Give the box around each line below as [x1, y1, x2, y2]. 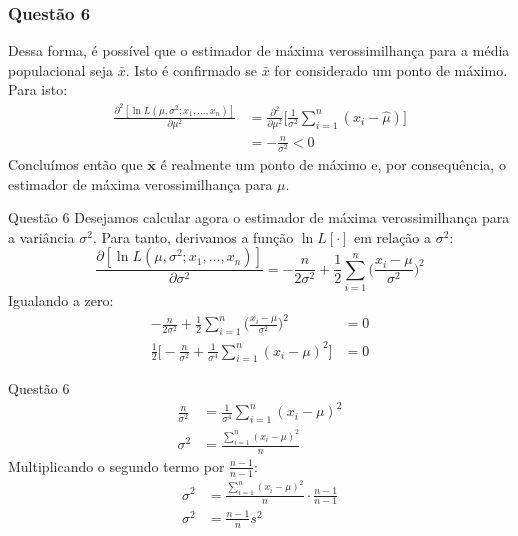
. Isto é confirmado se [125, 59, 258, 80]
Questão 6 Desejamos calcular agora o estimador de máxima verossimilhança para [8, 207, 510, 228]
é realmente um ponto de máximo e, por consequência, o [160, 153, 506, 174]
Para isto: [8, 79, 68, 100]
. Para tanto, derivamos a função [92, 226, 294, 247]
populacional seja [8, 59, 114, 80]
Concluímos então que [8, 153, 143, 174]
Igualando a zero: [8, 290, 114, 311]
